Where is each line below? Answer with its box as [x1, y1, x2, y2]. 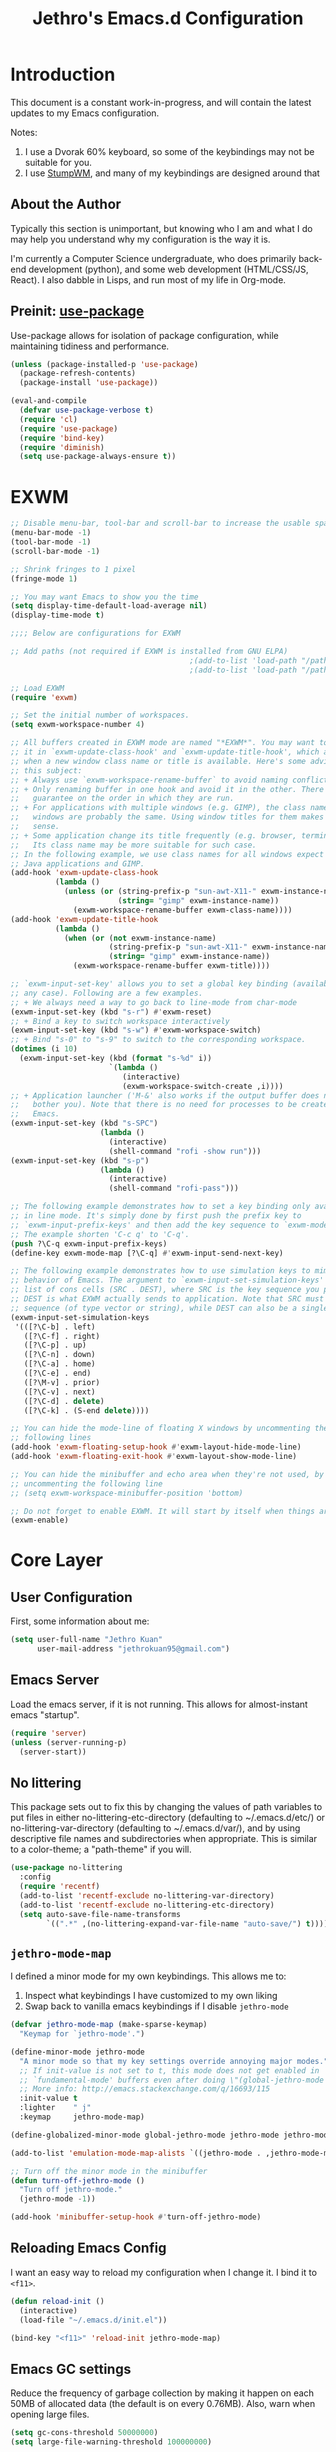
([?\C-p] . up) [23, 1340, 87, 1351]
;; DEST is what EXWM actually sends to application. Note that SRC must [10, 1294, 325, 1304]
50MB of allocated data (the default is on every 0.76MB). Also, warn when [10, 2398, 316, 2410]
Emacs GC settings [10, 2360, 132, 2377]
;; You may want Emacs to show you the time [10, 592, 199, 602]
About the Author [10, 196, 122, 213]
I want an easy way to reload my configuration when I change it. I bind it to [10, 2266, 318, 2278]
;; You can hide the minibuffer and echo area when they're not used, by [10, 1469, 325, 1479]
